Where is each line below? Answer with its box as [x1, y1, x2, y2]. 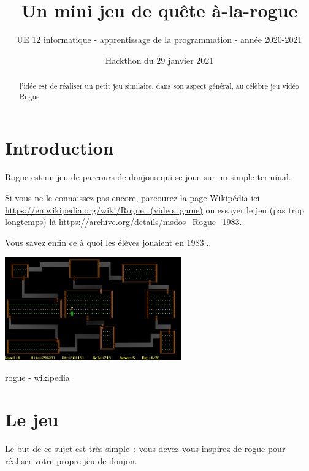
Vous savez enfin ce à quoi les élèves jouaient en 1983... [5, 235, 212, 248]
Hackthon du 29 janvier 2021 [105, 53, 214, 66]
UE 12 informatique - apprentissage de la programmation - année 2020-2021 [17, 33, 302, 46]
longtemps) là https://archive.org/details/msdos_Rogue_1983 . [5, 215, 242, 228]
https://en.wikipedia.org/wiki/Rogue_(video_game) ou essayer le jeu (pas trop [5, 203, 304, 216]
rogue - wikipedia [5, 370, 70, 383]
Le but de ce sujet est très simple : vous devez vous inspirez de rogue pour [5, 442, 286, 455]
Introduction [5, 135, 114, 160]
